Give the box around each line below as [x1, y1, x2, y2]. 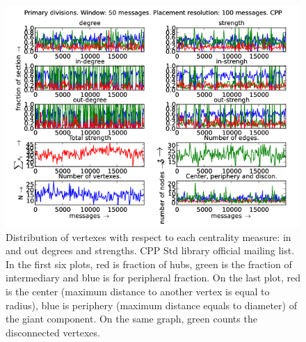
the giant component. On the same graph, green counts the [6, 311, 257, 326]
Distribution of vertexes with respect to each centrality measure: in [6, 229, 291, 244]
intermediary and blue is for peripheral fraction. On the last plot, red [6, 270, 300, 285]
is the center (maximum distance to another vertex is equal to [6, 283, 270, 298]
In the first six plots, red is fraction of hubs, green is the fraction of [6, 256, 292, 271]
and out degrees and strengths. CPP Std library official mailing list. [6, 243, 295, 258]
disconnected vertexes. [6, 325, 100, 339]
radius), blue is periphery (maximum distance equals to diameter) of [6, 297, 297, 312]
